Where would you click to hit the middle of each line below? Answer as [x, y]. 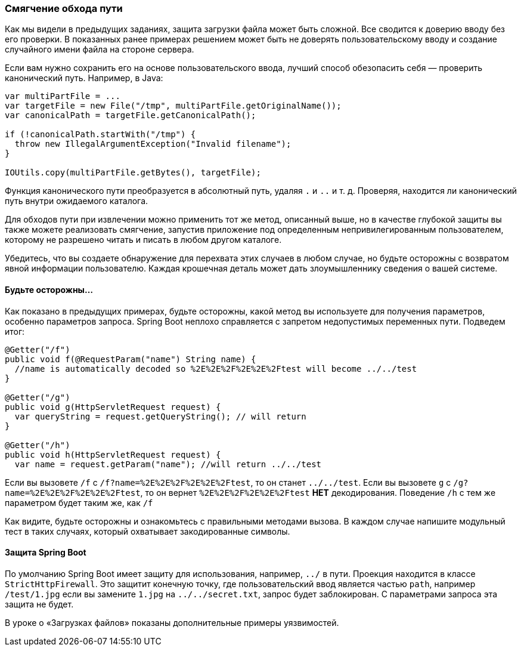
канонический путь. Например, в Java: [84, 78]
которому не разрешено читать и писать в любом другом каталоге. [143, 240]
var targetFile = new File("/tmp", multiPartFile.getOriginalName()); [173, 106]
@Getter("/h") [38, 445]
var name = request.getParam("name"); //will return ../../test [168, 464]
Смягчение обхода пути [64, 8]
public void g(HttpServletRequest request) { [113, 407]
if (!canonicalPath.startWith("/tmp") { [100, 135]
